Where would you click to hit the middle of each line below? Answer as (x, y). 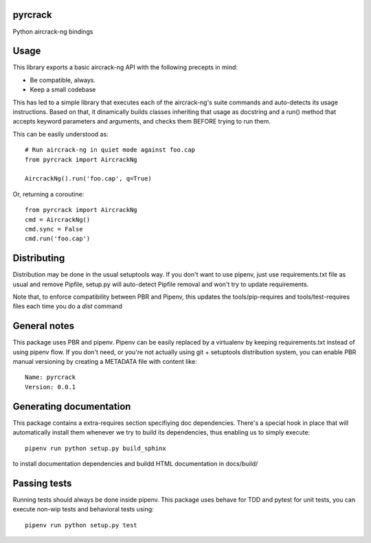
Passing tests (42, 483)
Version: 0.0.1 (50, 387)
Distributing (39, 258)
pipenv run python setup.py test (81, 525)
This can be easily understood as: (61, 134)
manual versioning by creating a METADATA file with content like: (105, 362)
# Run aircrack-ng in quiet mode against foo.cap (110, 150)
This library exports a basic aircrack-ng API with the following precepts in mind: (125, 67)
